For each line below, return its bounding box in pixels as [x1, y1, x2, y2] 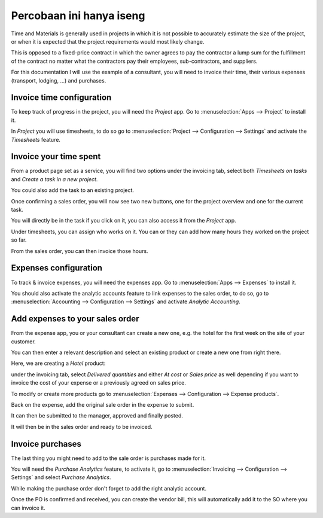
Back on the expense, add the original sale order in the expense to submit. [11, 401, 194, 408]
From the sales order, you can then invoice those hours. [11, 247, 149, 254]
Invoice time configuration [11, 93, 112, 103]
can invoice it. [11, 504, 46, 511]
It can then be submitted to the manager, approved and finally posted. [11, 412, 184, 419]
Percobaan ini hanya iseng [11, 9, 145, 22]
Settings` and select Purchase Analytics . [11, 474, 111, 481]
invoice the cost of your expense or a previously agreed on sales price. [11, 379, 187, 386]
